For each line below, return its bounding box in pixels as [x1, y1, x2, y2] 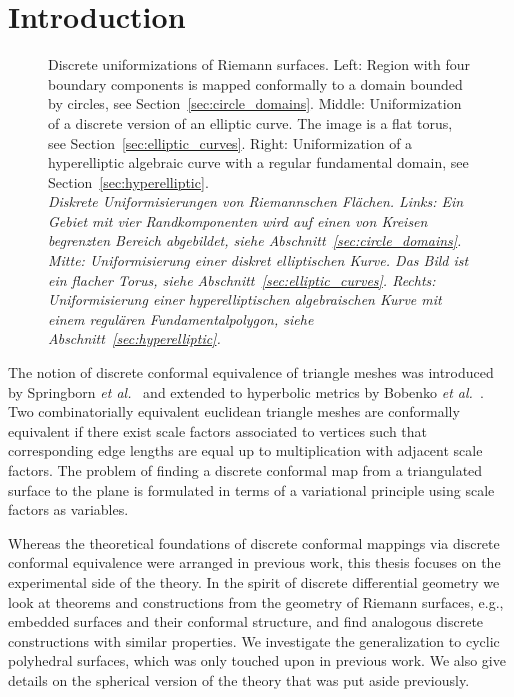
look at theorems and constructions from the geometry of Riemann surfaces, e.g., [8, 591, 504, 612]
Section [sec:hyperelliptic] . [48, 171, 209, 192]
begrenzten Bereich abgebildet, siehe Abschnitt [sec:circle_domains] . [48, 230, 462, 251]
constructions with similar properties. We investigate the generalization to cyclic [8, 630, 500, 651]
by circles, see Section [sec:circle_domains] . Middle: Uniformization [48, 93, 462, 114]
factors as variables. [8, 499, 129, 520]
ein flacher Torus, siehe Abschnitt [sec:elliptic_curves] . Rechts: [48, 269, 436, 290]
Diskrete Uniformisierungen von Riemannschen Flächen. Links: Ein [48, 191, 464, 212]
